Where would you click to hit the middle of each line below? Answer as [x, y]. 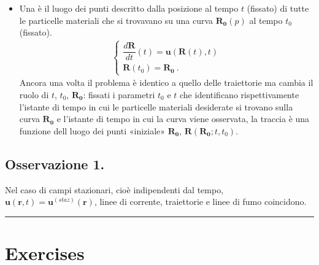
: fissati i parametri [119, 95]
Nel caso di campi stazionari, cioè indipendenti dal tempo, [114, 189]
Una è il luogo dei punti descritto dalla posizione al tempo [129, 8]
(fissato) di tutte [278, 8]
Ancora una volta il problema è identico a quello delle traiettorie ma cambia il [166, 83]
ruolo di [34, 95]
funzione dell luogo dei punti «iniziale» [92, 130]
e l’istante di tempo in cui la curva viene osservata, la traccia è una [183, 119]
